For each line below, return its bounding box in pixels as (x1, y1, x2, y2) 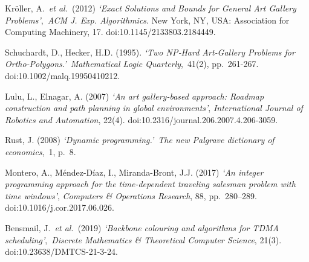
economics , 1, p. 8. (5, 145, 76, 158)
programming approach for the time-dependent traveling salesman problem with (5, 177, 296, 190)
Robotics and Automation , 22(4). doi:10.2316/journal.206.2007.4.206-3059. (5, 113, 278, 126)
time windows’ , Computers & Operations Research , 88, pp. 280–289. (5, 189, 257, 202)
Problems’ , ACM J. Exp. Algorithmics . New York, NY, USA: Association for (5, 13, 290, 26)
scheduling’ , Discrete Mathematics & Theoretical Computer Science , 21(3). (5, 233, 282, 246)
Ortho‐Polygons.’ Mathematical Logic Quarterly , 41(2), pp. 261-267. (5, 57, 259, 70)
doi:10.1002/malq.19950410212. (5, 69, 120, 81)
